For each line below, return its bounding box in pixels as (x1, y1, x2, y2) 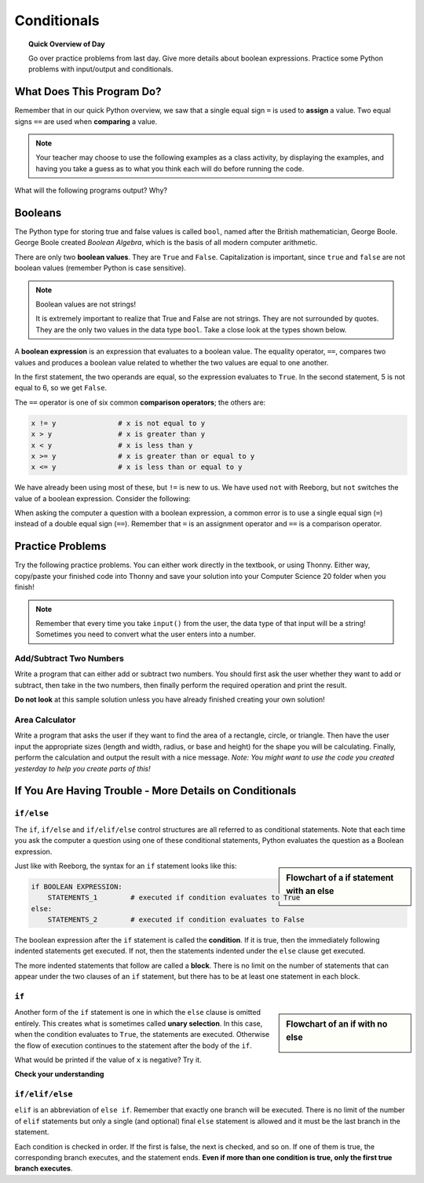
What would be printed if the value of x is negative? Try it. (14, 1055, 202, 1064)
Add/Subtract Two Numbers (14, 653, 125, 664)
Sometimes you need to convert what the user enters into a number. (35, 629, 256, 639)
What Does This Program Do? (14, 85, 162, 98)
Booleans (14, 207, 62, 219)
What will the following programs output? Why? (14, 185, 168, 196)
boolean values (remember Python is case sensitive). (14, 263, 186, 273)
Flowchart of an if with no (286, 1019, 388, 1030)
